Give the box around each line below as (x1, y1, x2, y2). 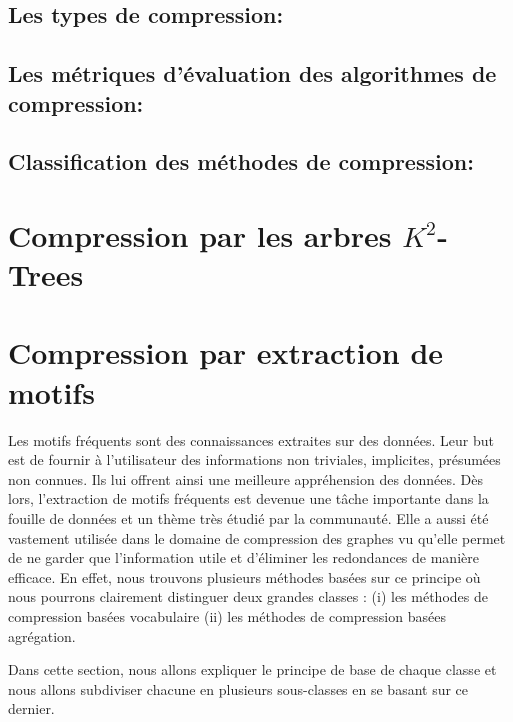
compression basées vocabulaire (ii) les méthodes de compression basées (8, 605, 446, 626)
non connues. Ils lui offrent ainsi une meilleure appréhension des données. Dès (8, 468, 483, 489)
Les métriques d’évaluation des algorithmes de (8, 58, 497, 89)
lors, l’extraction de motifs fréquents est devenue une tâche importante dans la (8, 488, 489, 509)
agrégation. (8, 625, 76, 646)
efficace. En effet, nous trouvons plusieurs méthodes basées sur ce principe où (8, 566, 481, 587)
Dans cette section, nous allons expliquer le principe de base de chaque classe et (8, 659, 497, 680)
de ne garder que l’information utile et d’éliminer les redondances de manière (8, 547, 479, 568)
